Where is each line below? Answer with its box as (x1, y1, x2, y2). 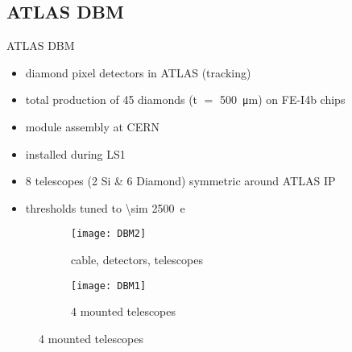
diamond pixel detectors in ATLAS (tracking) (25, 64, 251, 81)
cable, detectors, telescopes (71, 251, 203, 268)
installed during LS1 (25, 145, 126, 162)
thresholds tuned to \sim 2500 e (25, 199, 185, 216)
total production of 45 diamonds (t (25, 91, 198, 108)
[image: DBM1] (71, 280, 147, 292)
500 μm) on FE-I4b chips (220, 91, 346, 108)
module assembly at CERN (25, 118, 159, 135)
